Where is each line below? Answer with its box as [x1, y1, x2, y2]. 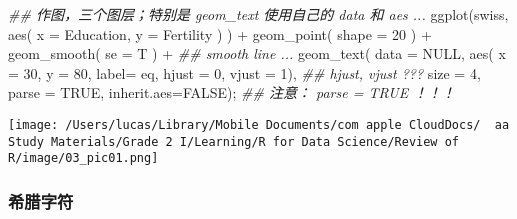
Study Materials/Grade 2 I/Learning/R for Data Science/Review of [8, 134, 460, 149]
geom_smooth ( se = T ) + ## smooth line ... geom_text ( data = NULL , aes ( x [8, 43, 506, 64]
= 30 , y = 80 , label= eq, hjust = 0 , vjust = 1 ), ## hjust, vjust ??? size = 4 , [8, 62, 481, 83]
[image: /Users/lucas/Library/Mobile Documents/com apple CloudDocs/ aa [8, 117, 510, 132]
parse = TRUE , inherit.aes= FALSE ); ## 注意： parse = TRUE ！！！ [8, 82, 456, 103]
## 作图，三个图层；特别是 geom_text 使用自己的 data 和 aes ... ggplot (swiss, [8, 4, 509, 24]
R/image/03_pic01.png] [8, 151, 159, 166]
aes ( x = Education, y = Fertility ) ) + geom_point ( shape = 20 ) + [8, 23, 432, 44]
